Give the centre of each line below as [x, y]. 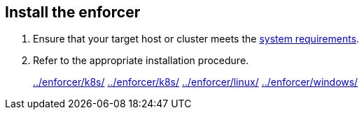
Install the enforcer [73, 12]
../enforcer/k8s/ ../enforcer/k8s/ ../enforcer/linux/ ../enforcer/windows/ [196, 82]
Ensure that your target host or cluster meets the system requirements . [196, 39]
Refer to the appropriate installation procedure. [141, 61]
